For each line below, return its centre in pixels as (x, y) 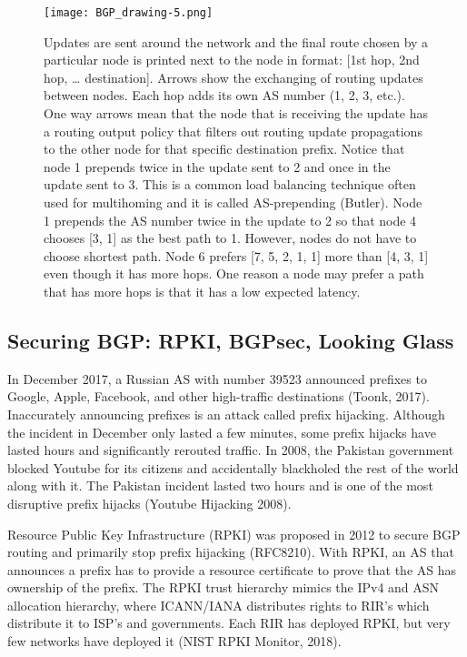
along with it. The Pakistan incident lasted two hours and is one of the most (220, 485)
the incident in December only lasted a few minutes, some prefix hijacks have (222, 432)
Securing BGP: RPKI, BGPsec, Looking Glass (231, 340)
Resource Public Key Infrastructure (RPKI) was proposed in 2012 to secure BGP (234, 534)
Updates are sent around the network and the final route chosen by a (236, 41)
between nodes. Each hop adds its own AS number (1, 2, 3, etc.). (224, 95)
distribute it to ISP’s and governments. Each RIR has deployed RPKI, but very (229, 623)
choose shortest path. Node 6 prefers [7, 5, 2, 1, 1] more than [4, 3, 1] (236, 255)
